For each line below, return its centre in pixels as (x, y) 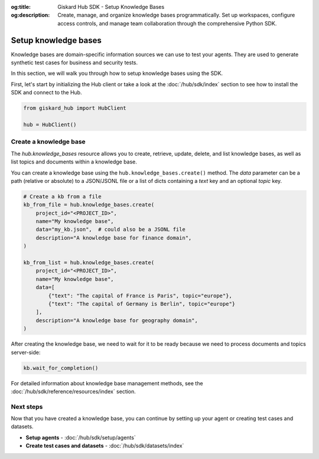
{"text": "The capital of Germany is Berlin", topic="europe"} (142, 304)
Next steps (27, 406)
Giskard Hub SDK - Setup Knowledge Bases (111, 7)
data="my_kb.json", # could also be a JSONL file (110, 229)
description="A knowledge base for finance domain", (114, 238)
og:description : (30, 15)
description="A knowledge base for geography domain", (117, 320)
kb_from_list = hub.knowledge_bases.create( (89, 263)
